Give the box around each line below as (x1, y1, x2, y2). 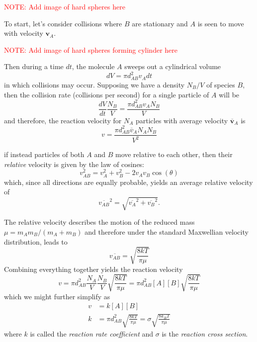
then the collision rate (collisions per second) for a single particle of (4, 89, 209, 99)
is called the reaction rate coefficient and (30, 329, 154, 339)
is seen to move (197, 18, 244, 28)
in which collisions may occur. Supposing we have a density (4, 79, 185, 89)
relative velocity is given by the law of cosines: (4, 159, 145, 169)
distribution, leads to (4, 236, 68, 247)
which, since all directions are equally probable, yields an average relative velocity (4, 176, 253, 187)
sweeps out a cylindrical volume (124, 61, 221, 72)
